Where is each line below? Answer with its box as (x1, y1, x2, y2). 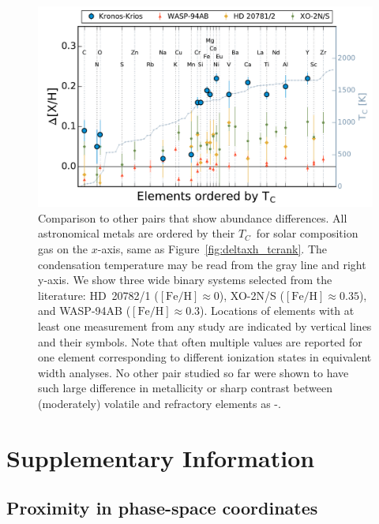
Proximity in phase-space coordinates (6, 496, 318, 520)
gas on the (38, 241, 88, 257)
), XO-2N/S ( (219, 286, 284, 303)
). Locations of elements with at (200, 302, 355, 319)
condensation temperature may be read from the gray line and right (38, 256, 366, 272)
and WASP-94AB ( (38, 302, 131, 319)
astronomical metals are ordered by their (38, 225, 235, 241)
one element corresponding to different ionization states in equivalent (38, 349, 372, 365)
